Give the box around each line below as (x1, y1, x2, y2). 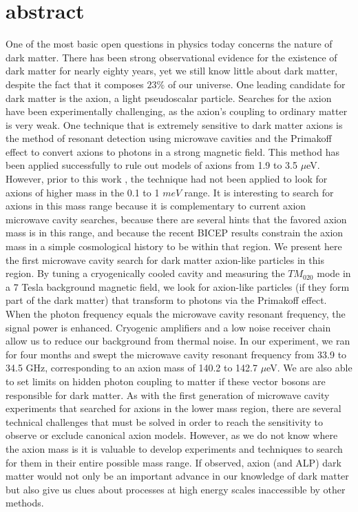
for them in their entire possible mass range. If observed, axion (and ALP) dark (6, 455, 341, 469)
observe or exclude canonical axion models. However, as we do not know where (6, 428, 338, 442)
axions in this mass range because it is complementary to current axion (6, 198, 306, 213)
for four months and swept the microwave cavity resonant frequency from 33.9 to (6, 347, 347, 361)
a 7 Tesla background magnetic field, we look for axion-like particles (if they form (6, 279, 350, 294)
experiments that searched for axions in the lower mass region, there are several (6, 401, 341, 416)
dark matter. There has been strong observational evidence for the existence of (6, 50, 337, 64)
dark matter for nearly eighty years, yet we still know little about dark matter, (6, 63, 338, 78)
